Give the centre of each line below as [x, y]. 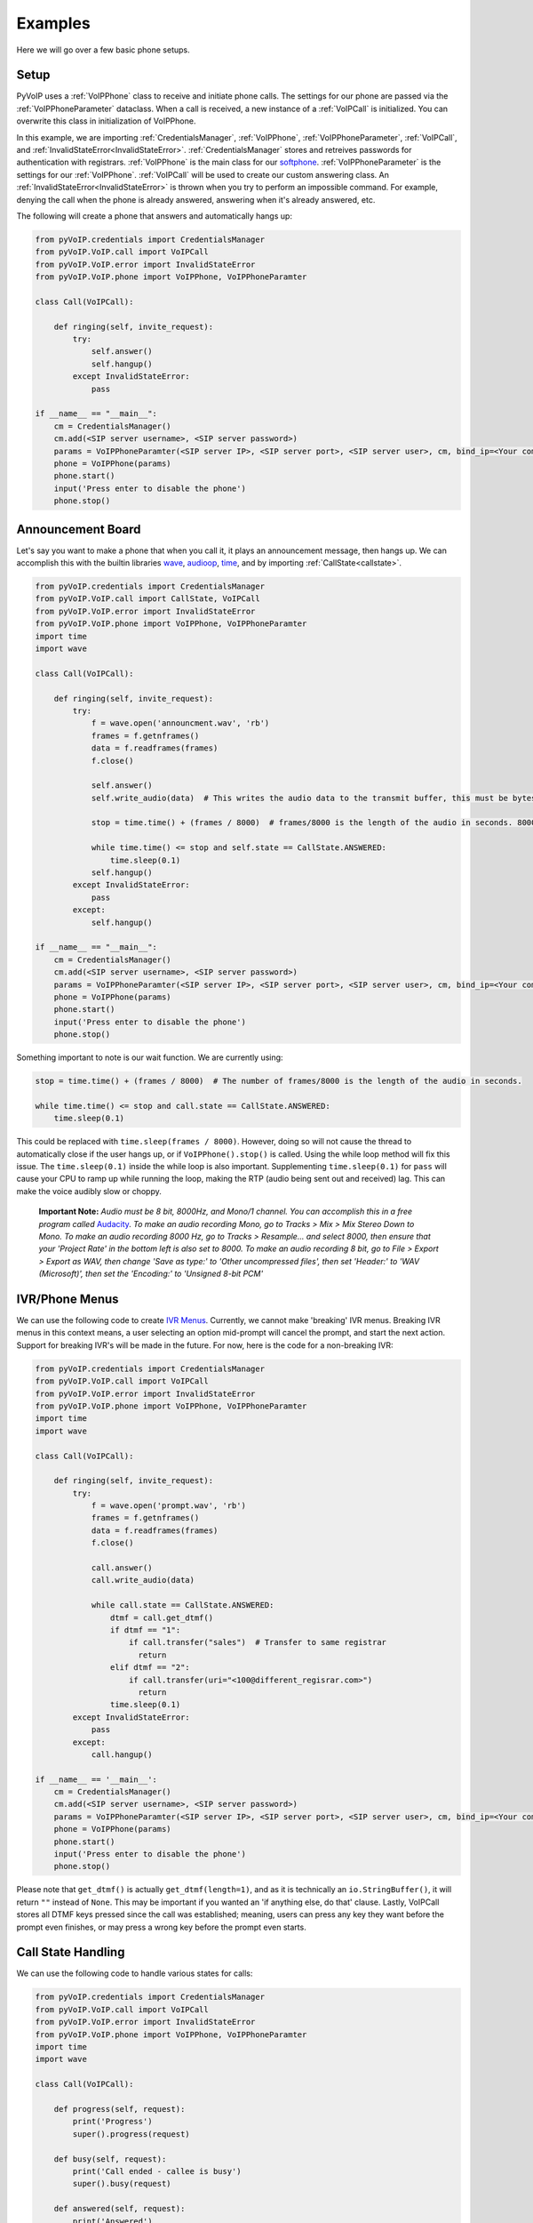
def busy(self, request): [110, 2159]
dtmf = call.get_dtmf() [161, 1617]
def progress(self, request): [119, 2109]
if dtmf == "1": [145, 1630]
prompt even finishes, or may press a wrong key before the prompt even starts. [161, 1927]
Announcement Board [79, 529]
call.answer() [122, 1568]
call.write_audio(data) [143, 1580]
